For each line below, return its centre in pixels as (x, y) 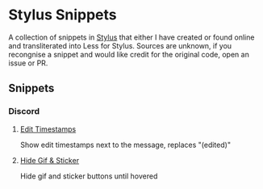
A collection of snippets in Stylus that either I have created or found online (131, 37)
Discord (24, 111)
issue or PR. (28, 63)
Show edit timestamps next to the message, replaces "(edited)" (125, 145)
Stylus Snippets (63, 15)
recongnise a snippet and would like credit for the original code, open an (129, 54)
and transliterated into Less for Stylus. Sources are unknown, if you (120, 45)
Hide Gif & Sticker (49, 160)
